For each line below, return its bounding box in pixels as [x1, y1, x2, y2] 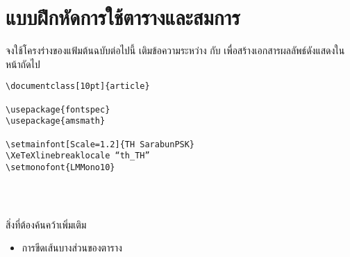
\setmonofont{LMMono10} [6, 162, 115, 172]
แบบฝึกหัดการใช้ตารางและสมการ [6, 3, 240, 31]
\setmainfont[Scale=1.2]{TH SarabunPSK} [6, 139, 195, 149]
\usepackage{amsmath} [6, 116, 106, 126]
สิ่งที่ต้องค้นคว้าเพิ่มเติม [6, 217, 87, 231]
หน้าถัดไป [6, 56, 40, 71]
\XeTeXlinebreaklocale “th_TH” [6, 151, 150, 161]
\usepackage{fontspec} [6, 104, 110, 115]
